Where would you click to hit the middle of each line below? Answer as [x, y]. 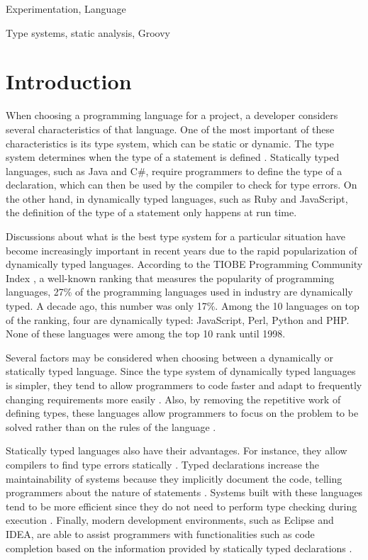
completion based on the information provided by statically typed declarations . [179, 548]
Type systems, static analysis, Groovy [88, 32]
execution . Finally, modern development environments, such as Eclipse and [170, 520]
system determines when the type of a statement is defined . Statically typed [173, 157]
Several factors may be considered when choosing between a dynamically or [169, 357]
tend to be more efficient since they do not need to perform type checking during [182, 506]
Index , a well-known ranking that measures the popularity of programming [170, 278]
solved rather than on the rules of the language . [111, 426]
